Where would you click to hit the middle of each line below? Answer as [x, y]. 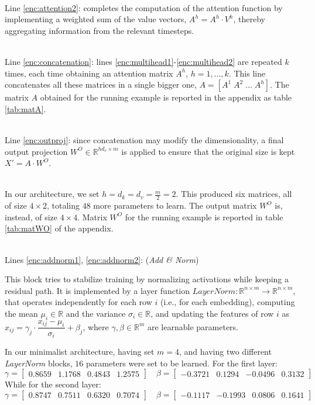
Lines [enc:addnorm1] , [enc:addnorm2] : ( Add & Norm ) [102, 259]
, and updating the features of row [212, 313]
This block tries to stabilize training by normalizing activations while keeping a [147, 279]
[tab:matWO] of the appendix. [59, 228]
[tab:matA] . [25, 108]
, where [96, 326]
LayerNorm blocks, [39, 363]
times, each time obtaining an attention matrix [89, 73]
